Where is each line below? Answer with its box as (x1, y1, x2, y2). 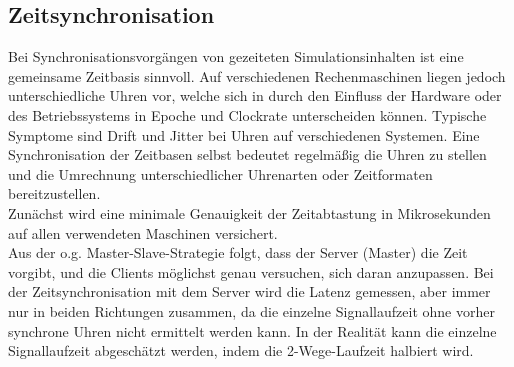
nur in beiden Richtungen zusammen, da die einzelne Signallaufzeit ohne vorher (8, 300, 495, 321)
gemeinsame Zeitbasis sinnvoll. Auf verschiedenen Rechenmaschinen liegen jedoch (8, 65, 506, 86)
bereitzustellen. (8, 183, 101, 204)
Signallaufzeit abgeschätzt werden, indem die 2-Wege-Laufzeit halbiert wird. (8, 340, 474, 361)
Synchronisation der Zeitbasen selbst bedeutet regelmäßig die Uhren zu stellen (8, 144, 487, 165)
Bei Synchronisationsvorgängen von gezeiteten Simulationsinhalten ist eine (8, 46, 464, 67)
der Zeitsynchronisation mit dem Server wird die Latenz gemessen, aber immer (8, 281, 491, 302)
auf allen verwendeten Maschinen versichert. (8, 222, 278, 243)
